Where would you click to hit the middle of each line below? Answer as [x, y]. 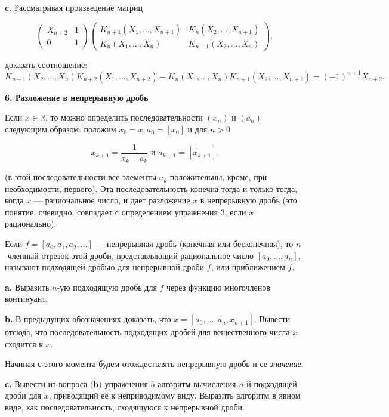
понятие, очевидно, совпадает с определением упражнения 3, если [126, 211]
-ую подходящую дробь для [107, 287]
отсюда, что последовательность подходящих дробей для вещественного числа [147, 332]
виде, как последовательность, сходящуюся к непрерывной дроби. [125, 407]
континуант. [27, 299]
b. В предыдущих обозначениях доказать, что [88, 319]
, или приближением [248, 267]
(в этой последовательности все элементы [81, 177]
